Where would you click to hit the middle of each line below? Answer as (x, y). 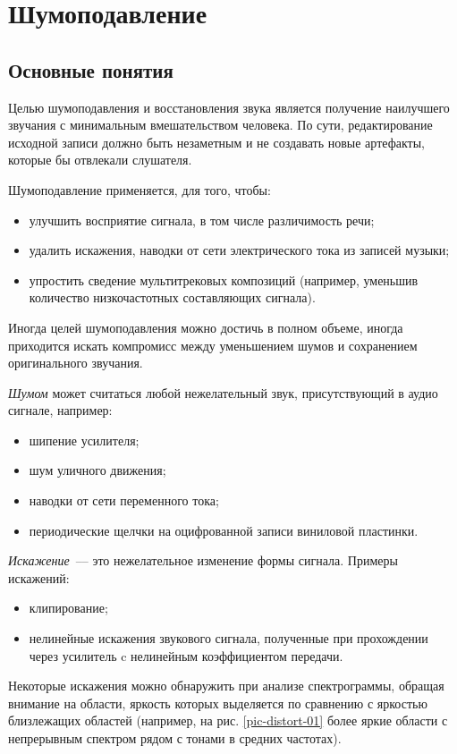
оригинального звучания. (76, 363)
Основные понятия (91, 69)
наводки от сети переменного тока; (124, 500)
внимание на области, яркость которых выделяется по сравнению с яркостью (218, 703)
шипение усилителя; (84, 440)
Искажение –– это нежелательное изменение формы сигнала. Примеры (203, 560)
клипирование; (68, 608)
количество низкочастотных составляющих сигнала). (172, 297)
